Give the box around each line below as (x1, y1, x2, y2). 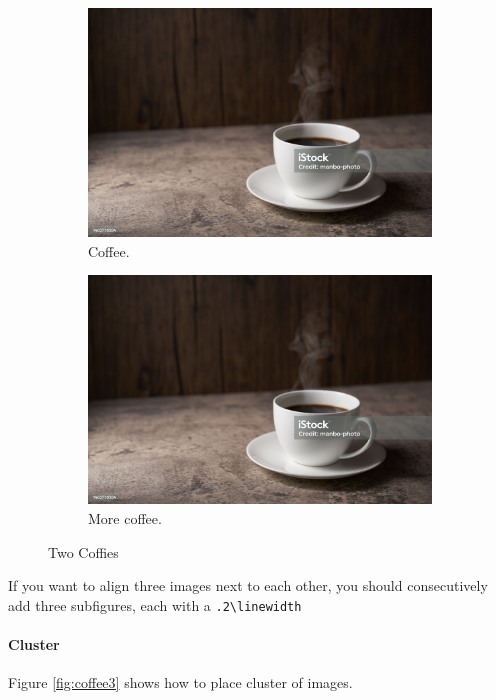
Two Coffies (48, 541, 119, 562)
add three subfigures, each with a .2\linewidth (8, 594, 302, 615)
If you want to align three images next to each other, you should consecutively (8, 575, 488, 596)
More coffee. (88, 508, 162, 528)
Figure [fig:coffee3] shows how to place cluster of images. (8, 672, 353, 693)
